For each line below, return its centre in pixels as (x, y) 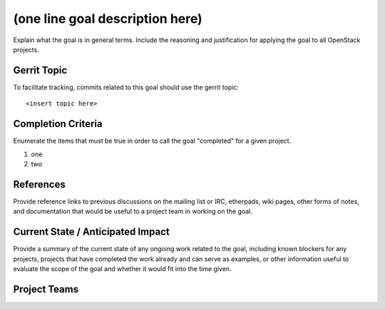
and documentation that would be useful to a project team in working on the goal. (133, 211)
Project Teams (46, 289)
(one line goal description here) (108, 19)
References (39, 184)
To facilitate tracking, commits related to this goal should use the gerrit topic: (126, 87)
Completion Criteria (58, 124)
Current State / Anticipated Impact (92, 232)
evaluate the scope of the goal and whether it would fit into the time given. (122, 268)
